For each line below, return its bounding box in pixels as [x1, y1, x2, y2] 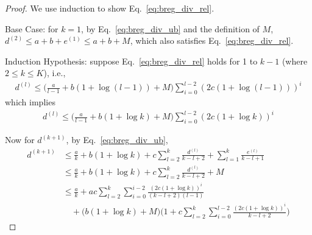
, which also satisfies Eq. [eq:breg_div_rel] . [130, 34, 294, 47]
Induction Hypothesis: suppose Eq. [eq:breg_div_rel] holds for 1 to [5, 54, 258, 67]
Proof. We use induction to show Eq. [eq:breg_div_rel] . [5, 2, 214, 14]
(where [282, 54, 308, 67]
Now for [5, 133, 35, 146]
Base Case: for [5, 22, 58, 35]
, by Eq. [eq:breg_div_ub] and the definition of [81, 22, 260, 35]
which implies [5, 96, 55, 108]
